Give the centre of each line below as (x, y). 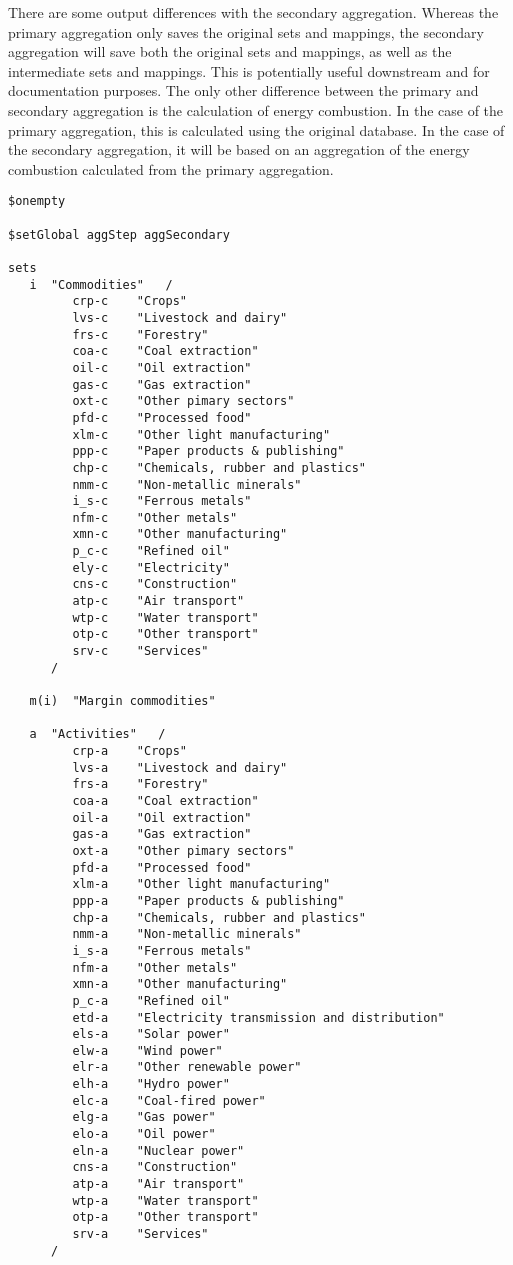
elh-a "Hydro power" (151, 1084)
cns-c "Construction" (155, 584)
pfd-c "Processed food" (162, 417)
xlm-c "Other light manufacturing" (201, 434)
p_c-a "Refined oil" (151, 1000)
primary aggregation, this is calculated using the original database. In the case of (256, 129)
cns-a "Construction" (155, 1167)
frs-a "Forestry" (140, 784)
